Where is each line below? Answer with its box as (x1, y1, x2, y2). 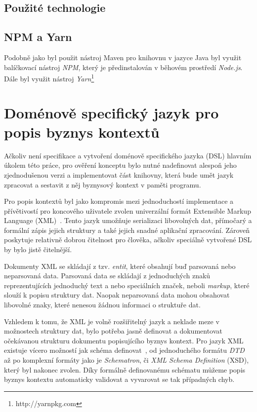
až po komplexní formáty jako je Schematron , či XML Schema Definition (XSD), (4, 355, 249, 365)
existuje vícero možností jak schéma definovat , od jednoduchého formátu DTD (4, 345, 245, 355)
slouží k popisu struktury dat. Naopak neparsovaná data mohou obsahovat (4, 290, 230, 300)
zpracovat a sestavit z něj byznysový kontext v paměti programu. (4, 179, 201, 189)
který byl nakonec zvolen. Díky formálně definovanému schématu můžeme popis (4, 364, 246, 375)
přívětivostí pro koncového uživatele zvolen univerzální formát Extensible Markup (4, 205, 251, 216)
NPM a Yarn (4, 29, 72, 44)
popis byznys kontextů (4, 121, 160, 142)
